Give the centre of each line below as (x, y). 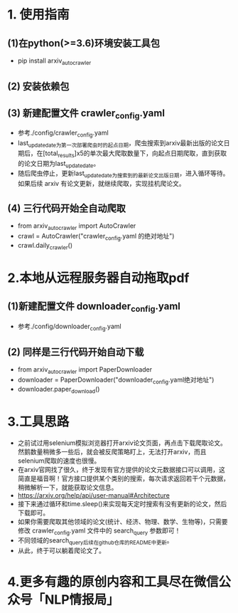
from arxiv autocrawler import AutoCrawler (77, 226)
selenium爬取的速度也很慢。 (59, 461)
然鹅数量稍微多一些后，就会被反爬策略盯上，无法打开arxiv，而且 (112, 451)
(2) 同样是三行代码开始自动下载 (76, 352)
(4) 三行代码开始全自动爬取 (67, 208)
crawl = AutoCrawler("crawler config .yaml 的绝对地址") (96, 237)
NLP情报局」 (82, 600)
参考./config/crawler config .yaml (63, 134)
